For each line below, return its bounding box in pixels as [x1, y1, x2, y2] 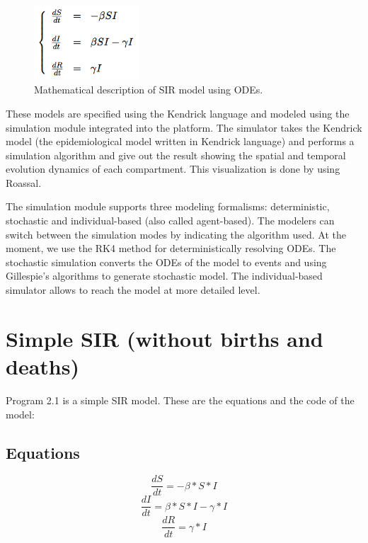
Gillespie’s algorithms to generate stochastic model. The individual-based [6, 268, 323, 283]
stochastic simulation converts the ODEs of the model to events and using [6, 254, 327, 269]
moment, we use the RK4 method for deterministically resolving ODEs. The [6, 241, 336, 256]
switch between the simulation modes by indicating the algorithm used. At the [6, 227, 346, 241]
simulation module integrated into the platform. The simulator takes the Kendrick [6, 120, 362, 135]
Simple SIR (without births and [6, 324, 323, 353]
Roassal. [6, 175, 42, 190]
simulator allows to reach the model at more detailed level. [6, 282, 260, 297]
